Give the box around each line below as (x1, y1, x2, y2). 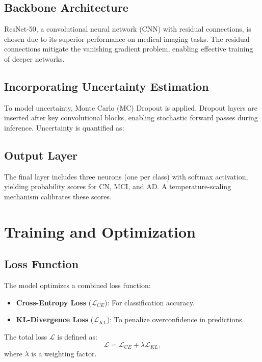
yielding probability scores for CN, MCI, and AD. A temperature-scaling (4, 181, 231, 192)
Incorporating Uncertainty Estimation (4, 78, 209, 94)
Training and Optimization (4, 221, 196, 242)
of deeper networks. (4, 53, 65, 64)
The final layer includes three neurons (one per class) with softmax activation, (4, 171, 248, 182)
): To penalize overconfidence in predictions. (107, 314, 244, 325)
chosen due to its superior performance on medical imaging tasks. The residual (4, 33, 250, 44)
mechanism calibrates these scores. (4, 191, 112, 201)
